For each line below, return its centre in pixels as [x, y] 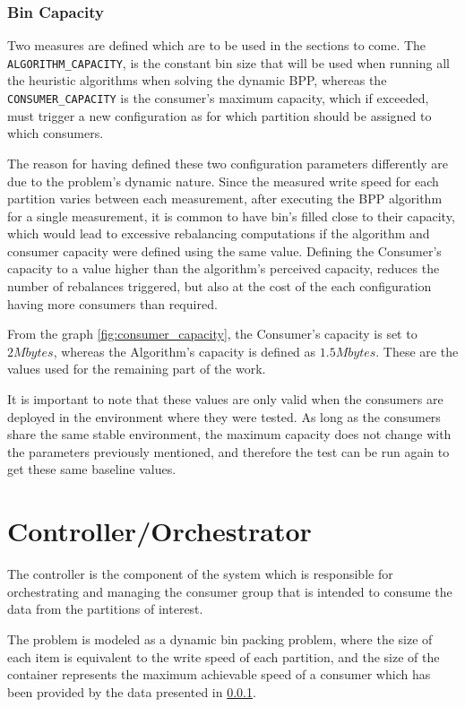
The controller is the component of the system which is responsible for [200, 574]
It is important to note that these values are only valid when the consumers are [225, 399]
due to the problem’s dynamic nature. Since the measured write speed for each [223, 181]
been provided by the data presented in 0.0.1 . [132, 691]
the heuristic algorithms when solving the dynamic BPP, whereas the [197, 80]
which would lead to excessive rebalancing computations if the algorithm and [219, 233]
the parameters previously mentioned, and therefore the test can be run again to [228, 451]
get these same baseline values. [92, 469]
